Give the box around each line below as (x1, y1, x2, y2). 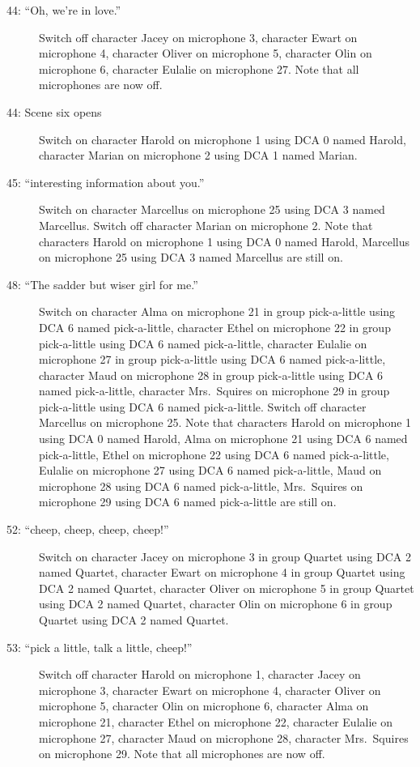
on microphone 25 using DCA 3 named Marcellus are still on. (39, 249, 343, 266)
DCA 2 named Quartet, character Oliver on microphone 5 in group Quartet (39, 579, 414, 596)
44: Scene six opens (6, 103, 102, 120)
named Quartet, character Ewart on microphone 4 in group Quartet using (39, 564, 405, 581)
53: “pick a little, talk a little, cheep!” (6, 638, 193, 655)
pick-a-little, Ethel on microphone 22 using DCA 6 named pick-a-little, (39, 445, 389, 462)
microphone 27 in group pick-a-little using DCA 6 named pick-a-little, (39, 351, 386, 368)
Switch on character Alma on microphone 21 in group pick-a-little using (39, 303, 396, 320)
